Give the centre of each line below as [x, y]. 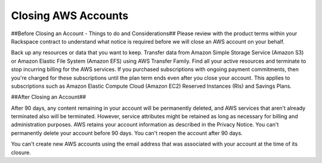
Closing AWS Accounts [70, 16]
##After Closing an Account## [49, 97]
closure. [21, 152]
